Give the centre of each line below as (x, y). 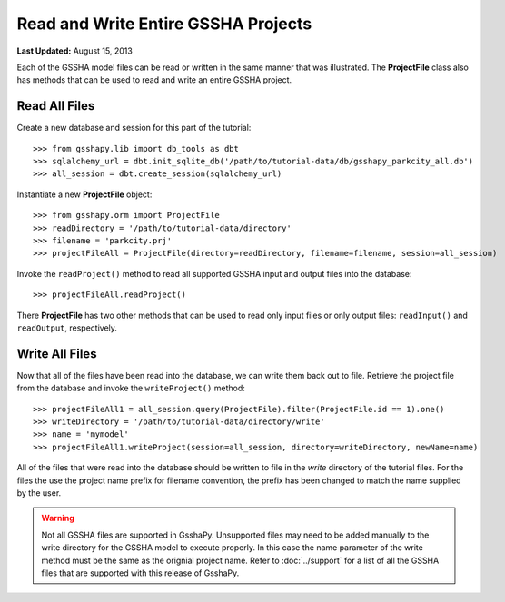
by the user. (39, 493)
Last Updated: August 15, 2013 (75, 51)
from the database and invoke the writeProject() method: (131, 388)
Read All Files (56, 106)
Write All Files (57, 354)
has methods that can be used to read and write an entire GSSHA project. (154, 80)
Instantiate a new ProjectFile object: (84, 194)
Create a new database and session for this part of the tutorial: (134, 128)
